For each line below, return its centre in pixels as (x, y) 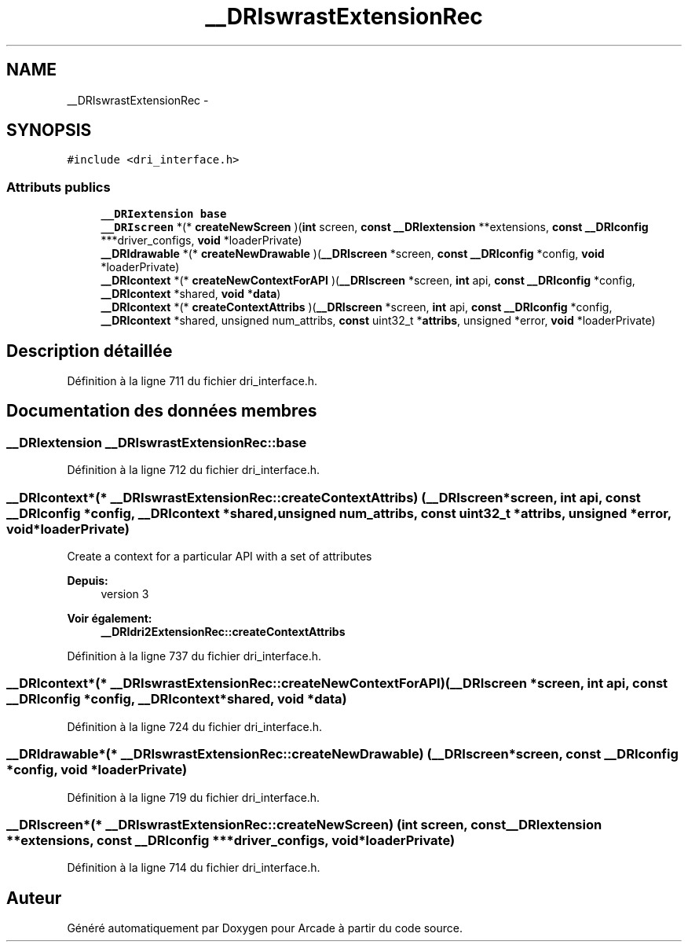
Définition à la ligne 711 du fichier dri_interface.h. (192, 381)
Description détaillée (90, 351)
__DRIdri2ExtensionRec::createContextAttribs (223, 632)
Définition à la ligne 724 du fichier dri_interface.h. (195, 726)
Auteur (34, 898)
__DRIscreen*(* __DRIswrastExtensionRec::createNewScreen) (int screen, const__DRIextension (304, 824)
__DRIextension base (164, 214)
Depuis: (88, 581)
